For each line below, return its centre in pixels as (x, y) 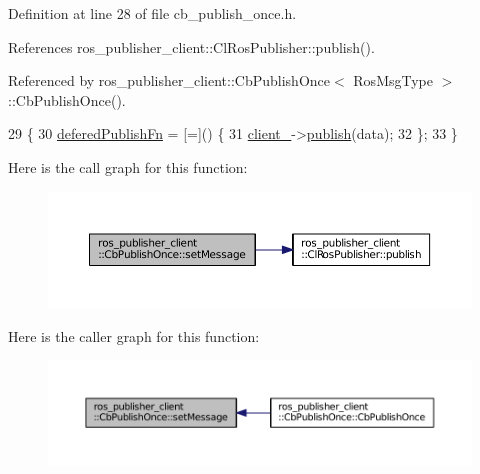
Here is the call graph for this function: (128, 166)
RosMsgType (393, 80)
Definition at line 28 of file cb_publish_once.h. (152, 13)
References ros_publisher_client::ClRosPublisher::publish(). (191, 46)
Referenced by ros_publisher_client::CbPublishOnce (169, 80)
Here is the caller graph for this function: (134, 335)
